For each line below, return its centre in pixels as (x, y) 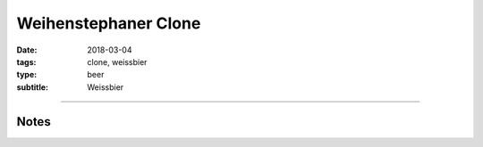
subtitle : (33, 87)
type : (27, 75)
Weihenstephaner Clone (109, 23)
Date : (27, 50)
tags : (26, 61)
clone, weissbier (117, 61)
